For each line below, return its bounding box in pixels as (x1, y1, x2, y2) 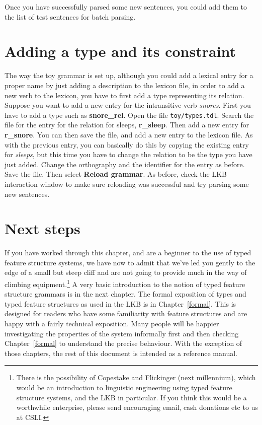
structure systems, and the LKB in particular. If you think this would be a (16, 392, 247, 402)
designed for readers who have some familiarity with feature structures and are (5, 308, 247, 319)
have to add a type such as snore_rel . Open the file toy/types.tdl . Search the (5, 109, 254, 120)
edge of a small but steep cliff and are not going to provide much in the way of (5, 267, 247, 277)
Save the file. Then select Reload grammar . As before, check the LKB (5, 169, 227, 179)
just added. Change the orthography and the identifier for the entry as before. (5, 159, 245, 169)
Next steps (5, 218, 80, 239)
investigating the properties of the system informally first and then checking (5, 328, 239, 338)
